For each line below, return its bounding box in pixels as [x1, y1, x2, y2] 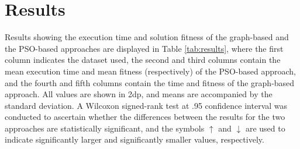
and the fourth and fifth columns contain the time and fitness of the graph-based [5, 76, 295, 88]
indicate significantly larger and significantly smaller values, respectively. [5, 133, 264, 146]
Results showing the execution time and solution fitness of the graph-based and [5, 31, 289, 43]
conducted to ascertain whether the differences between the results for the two [5, 111, 285, 123]
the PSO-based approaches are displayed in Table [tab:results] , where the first [5, 42, 284, 54]
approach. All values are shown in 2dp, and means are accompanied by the [5, 88, 273, 100]
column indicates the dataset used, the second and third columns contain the [5, 54, 281, 66]
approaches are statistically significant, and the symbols [5, 122, 205, 134]
